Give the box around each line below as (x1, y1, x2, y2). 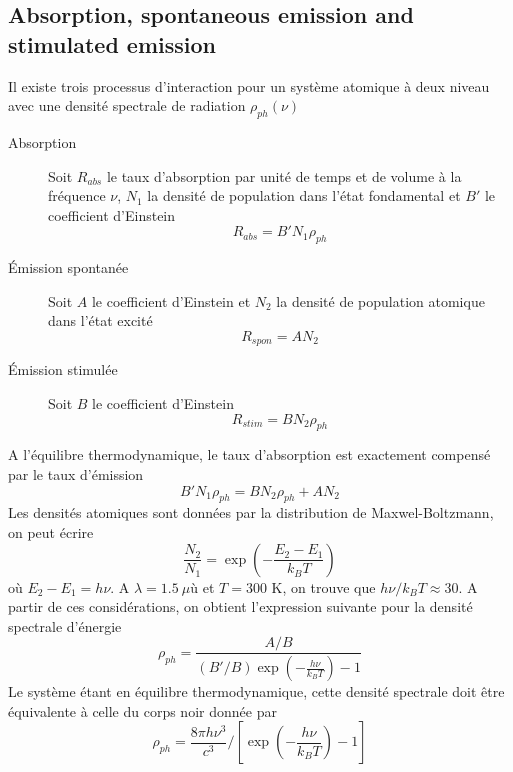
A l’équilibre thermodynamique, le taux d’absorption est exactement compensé (8, 444, 491, 465)
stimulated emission (8, 28, 216, 59)
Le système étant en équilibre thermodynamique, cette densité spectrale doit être (8, 681, 505, 702)
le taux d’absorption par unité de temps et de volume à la (106, 165, 462, 186)
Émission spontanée (8, 257, 129, 278)
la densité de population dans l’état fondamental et (147, 185, 461, 206)
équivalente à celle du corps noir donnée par (8, 700, 277, 721)
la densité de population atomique (276, 290, 485, 311)
